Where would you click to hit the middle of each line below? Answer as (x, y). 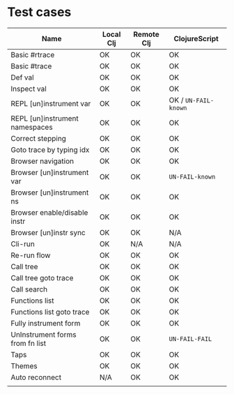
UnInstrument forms (44, 334)
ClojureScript (196, 38)
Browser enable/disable (49, 212)
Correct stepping (38, 138)
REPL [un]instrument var (51, 103)
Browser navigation (42, 161)
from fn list (29, 343)
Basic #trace (31, 66)
